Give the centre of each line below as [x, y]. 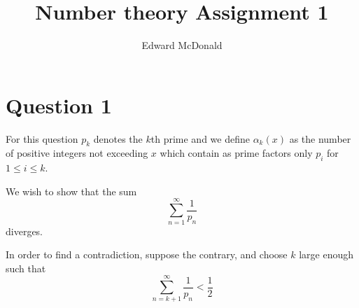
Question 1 [59, 105]
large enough [326, 254]
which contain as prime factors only [236, 153]
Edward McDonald [182, 45]
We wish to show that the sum [71, 191]
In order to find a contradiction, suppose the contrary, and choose [147, 254]
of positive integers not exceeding [77, 153]
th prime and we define [200, 138]
